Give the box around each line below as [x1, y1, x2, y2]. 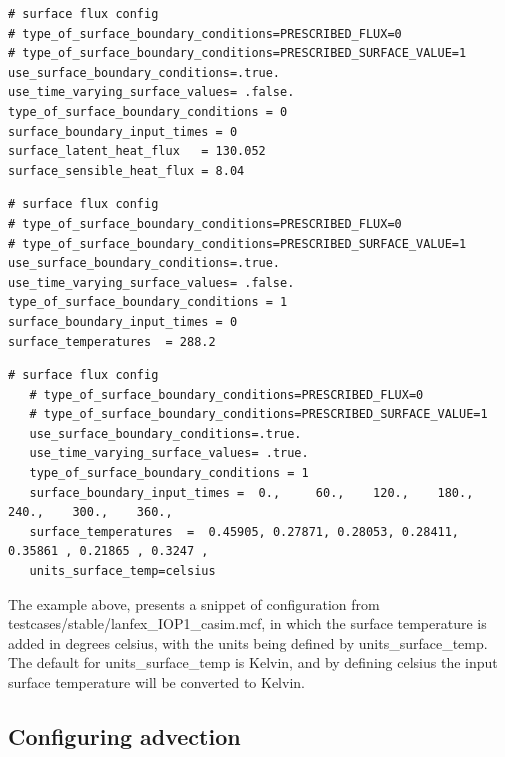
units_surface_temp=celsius [29, 564, 216, 579]
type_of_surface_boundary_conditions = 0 [8, 104, 288, 119]
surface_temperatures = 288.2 [8, 334, 216, 349]
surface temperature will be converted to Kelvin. [8, 672, 305, 692]
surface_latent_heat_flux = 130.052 [8, 144, 266, 159]
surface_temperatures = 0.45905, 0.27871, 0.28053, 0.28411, [29, 524, 460, 539]
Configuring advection [8, 720, 241, 751]
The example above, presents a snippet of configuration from [8, 593, 380, 614]
